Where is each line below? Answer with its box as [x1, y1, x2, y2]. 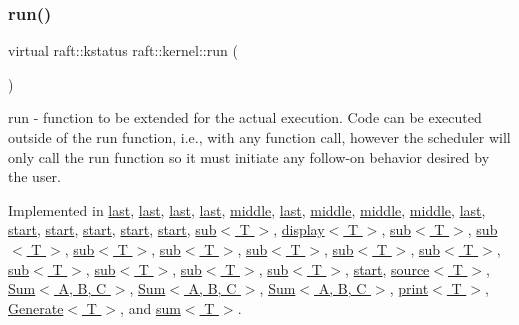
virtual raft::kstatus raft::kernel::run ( [8, 40, 238, 61]
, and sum [120, 297, 181, 318]
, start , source [345, 258, 430, 279]
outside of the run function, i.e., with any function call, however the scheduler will [8, 127, 511, 147]
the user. [8, 166, 62, 187]
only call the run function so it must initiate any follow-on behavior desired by [8, 146, 490, 167]
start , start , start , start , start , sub [8, 219, 217, 240]
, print [389, 278, 429, 299]
